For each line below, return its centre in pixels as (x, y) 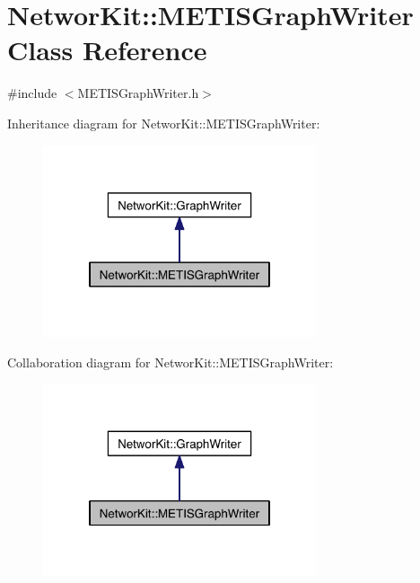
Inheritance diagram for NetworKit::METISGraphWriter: (164, 123)
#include (32, 93)
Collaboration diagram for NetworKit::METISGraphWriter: (171, 362)
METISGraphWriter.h (138, 93)
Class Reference (107, 50)
